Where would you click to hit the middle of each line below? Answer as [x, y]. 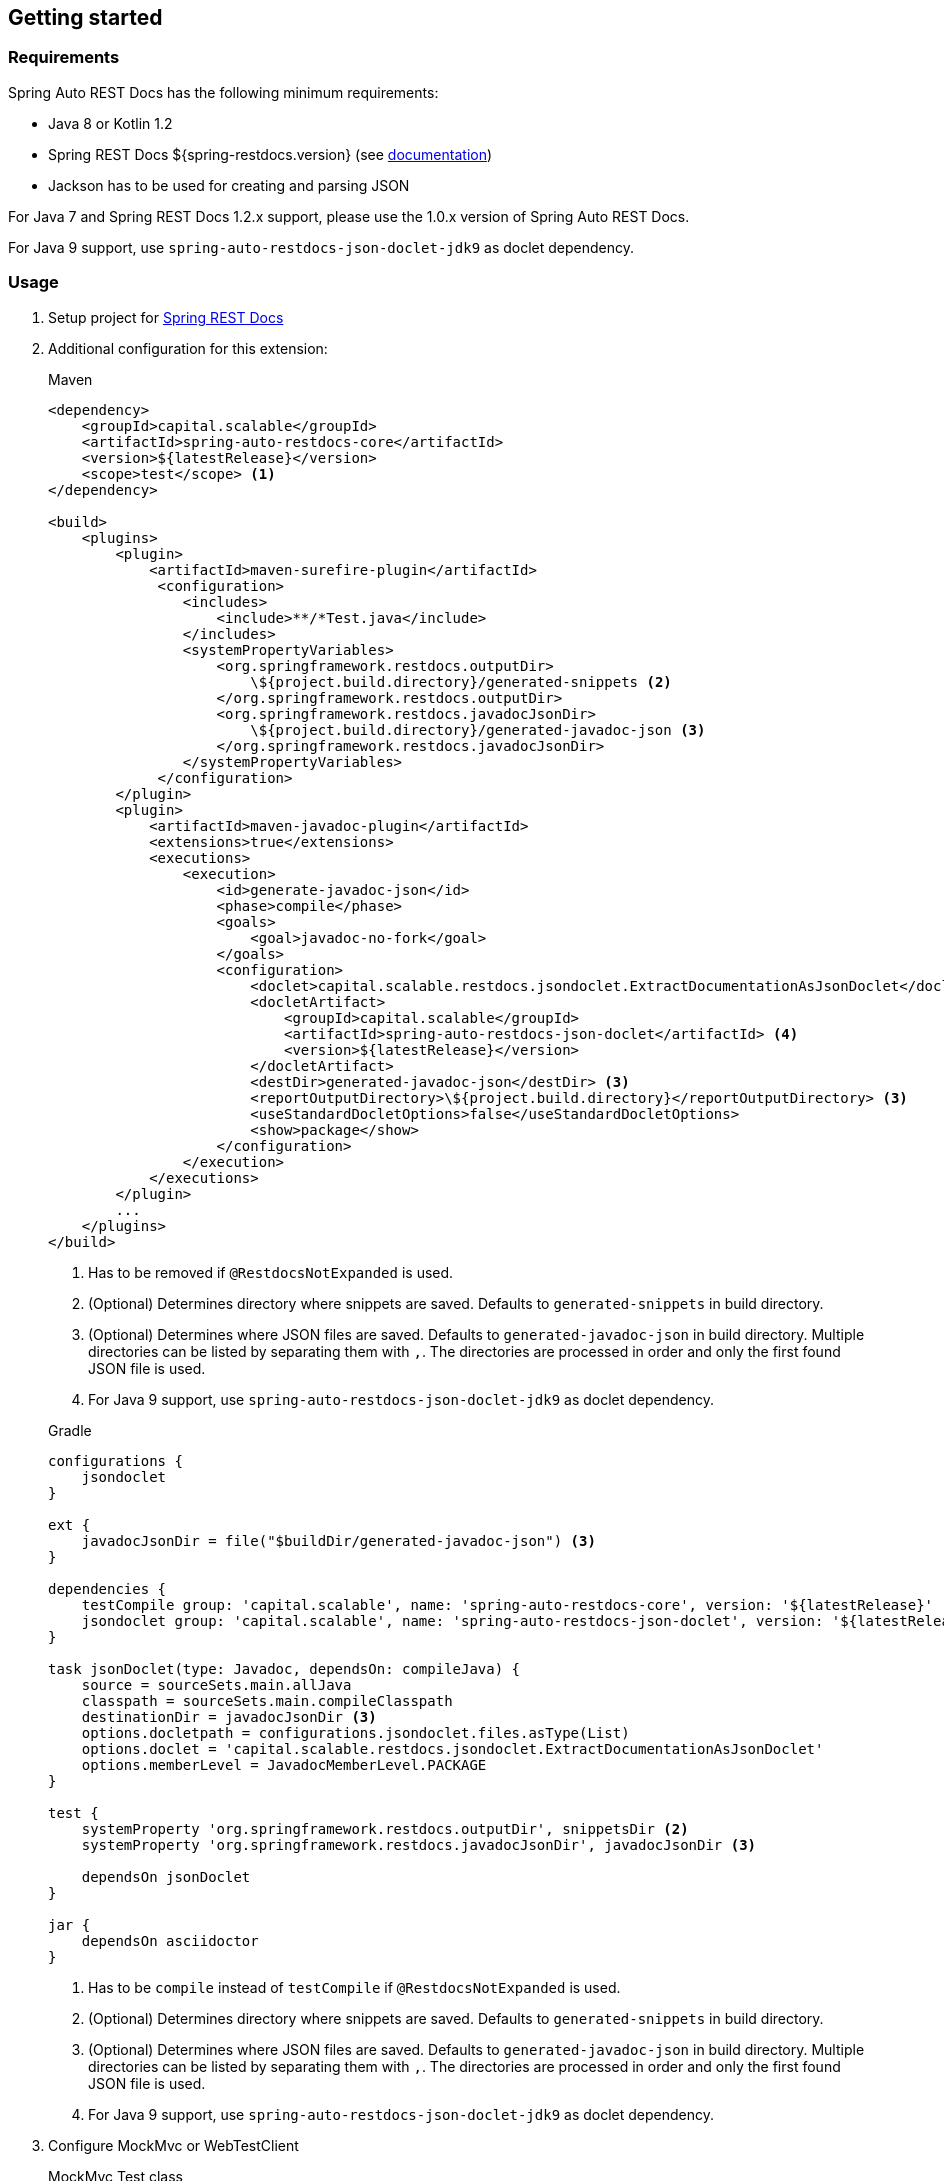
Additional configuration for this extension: [188, 348]
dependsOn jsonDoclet [166, 1876]
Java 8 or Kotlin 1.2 [110, 123]
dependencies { [107, 1588]
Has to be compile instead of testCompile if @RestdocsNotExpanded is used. [354, 1987]
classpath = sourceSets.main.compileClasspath [267, 1700]
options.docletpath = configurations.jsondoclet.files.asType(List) [355, 1732]
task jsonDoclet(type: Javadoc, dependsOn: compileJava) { [284, 1668]
